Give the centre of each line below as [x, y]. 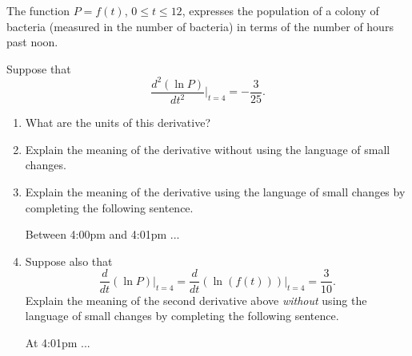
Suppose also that [69, 261]
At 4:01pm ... [58, 342]
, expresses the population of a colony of [280, 10]
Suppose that [39, 68]
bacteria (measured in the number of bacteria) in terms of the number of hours [200, 26]
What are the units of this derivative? [118, 123]
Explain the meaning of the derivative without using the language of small [208, 149]
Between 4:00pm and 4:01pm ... [102, 234]
